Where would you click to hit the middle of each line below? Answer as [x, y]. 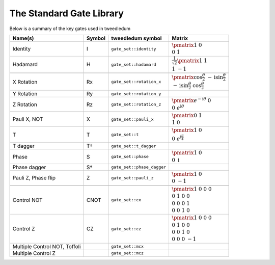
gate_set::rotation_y [136, 94]
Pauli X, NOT [28, 119]
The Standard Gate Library [67, 13]
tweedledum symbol [136, 38]
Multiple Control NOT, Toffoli [47, 246]
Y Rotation [25, 94]
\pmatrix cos [187, 77]
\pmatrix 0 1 [187, 116]
